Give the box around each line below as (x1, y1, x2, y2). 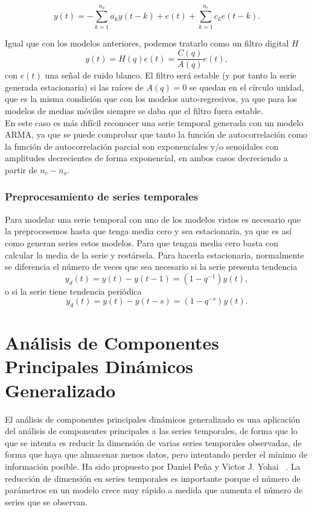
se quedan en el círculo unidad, (189, 80, 304, 93)
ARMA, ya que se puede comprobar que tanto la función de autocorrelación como (5, 128, 308, 141)
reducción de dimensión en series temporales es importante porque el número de (5, 472, 301, 484)
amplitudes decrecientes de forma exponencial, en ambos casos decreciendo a (5, 152, 288, 164)
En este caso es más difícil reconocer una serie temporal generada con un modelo (5, 116, 304, 129)
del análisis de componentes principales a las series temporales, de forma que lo (5, 424, 298, 437)
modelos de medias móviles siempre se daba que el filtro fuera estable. (5, 104, 263, 117)
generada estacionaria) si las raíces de (5, 80, 144, 93)
